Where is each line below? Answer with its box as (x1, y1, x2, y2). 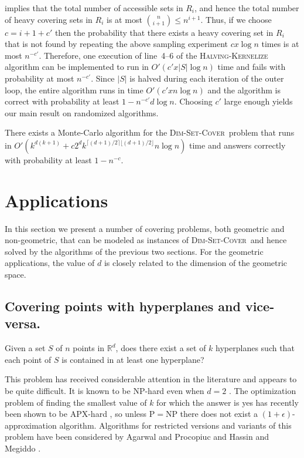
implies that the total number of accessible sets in (5, 2, 183, 14)
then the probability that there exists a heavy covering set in (54, 26, 274, 38)
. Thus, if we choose (200, 13, 272, 25)
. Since (91, 72, 115, 84)
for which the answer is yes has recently (156, 396, 299, 408)
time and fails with (217, 60, 286, 73)
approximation (5, 419, 57, 431)
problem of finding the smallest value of (5, 396, 147, 408)
